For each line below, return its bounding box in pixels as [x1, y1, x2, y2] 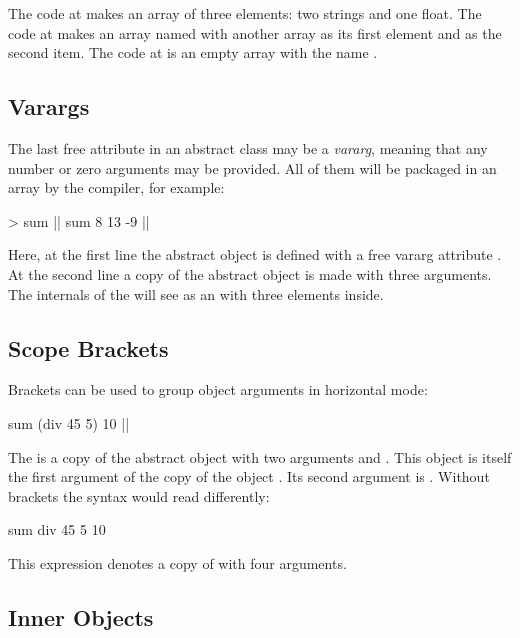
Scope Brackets [8, 332, 169, 363]
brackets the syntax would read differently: [8, 485, 270, 506]
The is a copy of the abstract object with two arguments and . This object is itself [8, 446, 512, 467]
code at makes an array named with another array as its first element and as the [8, 22, 502, 43]
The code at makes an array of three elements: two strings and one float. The [8, 3, 482, 23]
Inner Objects [8, 601, 154, 632]
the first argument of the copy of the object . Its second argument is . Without [8, 466, 490, 487]
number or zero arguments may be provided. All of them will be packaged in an [8, 157, 497, 178]
